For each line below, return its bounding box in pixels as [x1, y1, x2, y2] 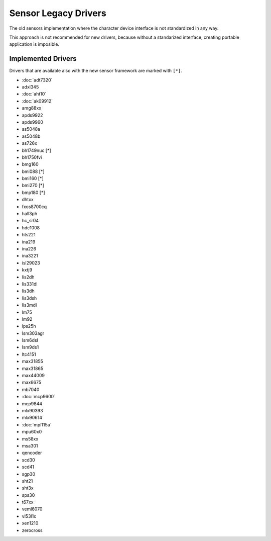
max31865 [22, 365, 44, 372]
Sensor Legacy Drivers [9, 8, 106, 19]
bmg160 [22, 161, 39, 167]
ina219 [22, 239, 36, 245]
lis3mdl [22, 302, 37, 308]
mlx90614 [22, 415, 43, 421]
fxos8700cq [22, 204, 47, 210]
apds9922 [22, 112, 43, 118]
